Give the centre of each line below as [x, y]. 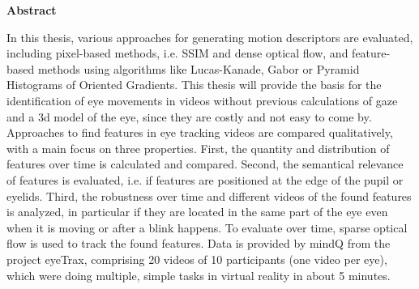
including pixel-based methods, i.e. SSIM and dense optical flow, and [177, 53]
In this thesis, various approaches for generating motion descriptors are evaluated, [210, 37]
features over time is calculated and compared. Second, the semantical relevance [205, 164]
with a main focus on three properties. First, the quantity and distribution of [198, 148]
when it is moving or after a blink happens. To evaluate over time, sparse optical [207, 227]
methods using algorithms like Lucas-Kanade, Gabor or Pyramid [199, 68]
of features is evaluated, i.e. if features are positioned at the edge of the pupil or [205, 179]
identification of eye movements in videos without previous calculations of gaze [202, 100]
